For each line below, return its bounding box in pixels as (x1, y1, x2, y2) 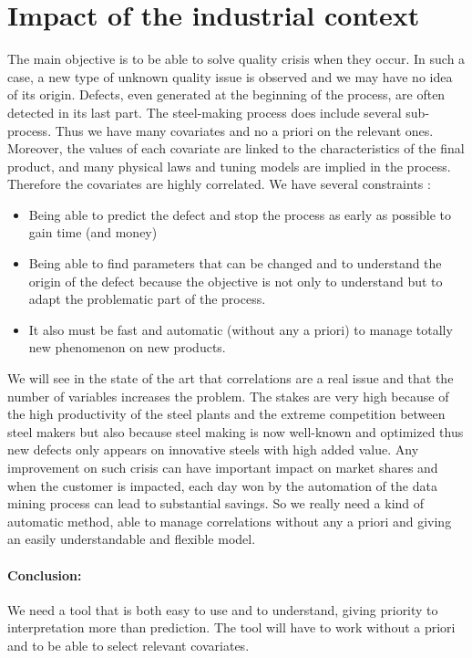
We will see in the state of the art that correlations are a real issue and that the (7, 369, 454, 388)
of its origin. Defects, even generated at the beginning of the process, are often (7, 85, 446, 104)
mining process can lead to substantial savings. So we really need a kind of (7, 494, 425, 513)
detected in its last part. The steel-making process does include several (7, 102, 402, 121)
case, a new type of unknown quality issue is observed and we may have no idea (7, 67, 453, 86)
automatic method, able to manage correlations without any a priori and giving (7, 511, 452, 530)
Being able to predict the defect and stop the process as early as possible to (28, 204, 451, 224)
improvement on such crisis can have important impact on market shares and (7, 458, 438, 476)
